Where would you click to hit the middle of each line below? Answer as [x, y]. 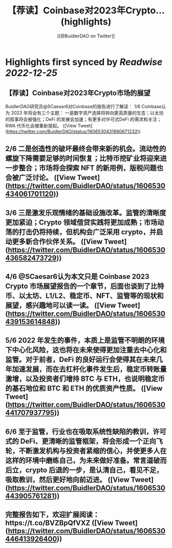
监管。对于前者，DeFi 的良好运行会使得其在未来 [81, 360]
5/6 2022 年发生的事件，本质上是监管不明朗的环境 [85, 341]
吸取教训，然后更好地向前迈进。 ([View [67, 480]
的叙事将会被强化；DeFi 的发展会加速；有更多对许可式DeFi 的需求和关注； [83, 119]
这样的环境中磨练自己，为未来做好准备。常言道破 [83, 460]
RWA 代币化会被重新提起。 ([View [41, 126]
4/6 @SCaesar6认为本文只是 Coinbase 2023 [77, 277]
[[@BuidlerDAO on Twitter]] [86, 36]
